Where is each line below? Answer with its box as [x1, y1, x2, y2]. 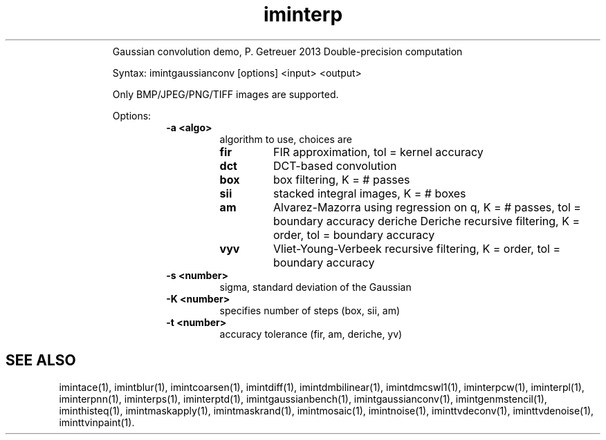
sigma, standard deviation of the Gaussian [219, 280, 412, 293]
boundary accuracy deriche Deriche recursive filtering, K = [273, 213, 580, 228]
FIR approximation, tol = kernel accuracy [273, 144, 484, 159]
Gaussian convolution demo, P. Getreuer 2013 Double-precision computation [112, 45, 463, 57]
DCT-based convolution [273, 158, 397, 173]
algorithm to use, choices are [219, 133, 352, 145]
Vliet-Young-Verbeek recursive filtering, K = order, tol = [273, 241, 561, 256]
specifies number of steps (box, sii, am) [219, 304, 401, 316]
